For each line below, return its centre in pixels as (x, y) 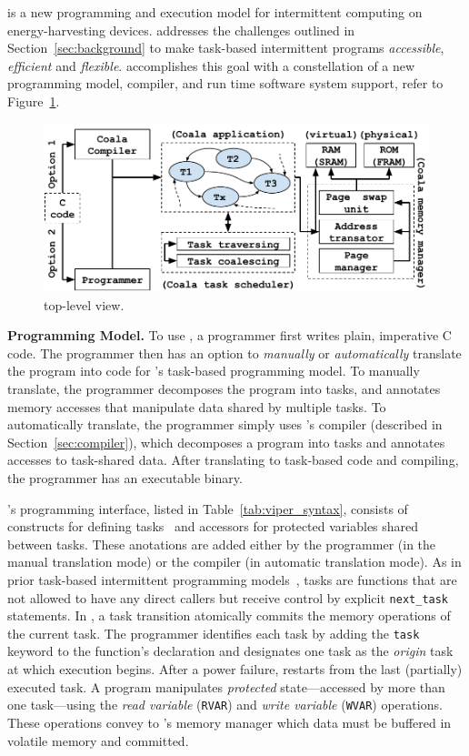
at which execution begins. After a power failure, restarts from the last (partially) (235, 669)
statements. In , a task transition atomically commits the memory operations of (229, 615)
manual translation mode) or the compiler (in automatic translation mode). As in (234, 562)
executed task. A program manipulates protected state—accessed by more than (226, 686)
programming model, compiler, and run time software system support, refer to (225, 83)
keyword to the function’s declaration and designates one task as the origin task (230, 651)
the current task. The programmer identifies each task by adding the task (214, 633)
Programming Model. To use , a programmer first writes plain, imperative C (230, 335)
